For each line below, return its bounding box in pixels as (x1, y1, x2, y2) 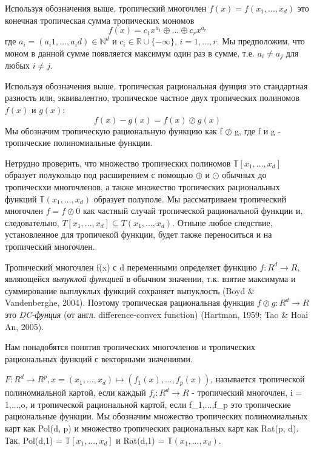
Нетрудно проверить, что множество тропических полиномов (5, 156, 231, 169)
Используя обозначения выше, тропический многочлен (5, 2, 207, 14)
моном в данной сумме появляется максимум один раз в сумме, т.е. (5, 46, 255, 59)
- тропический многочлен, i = (192, 386, 302, 399)
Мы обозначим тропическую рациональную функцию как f (5, 124, 222, 137)
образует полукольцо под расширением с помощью (5, 168, 193, 181)
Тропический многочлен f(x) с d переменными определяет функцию (5, 260, 257, 273)
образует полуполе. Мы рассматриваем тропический (93, 192, 287, 205)
